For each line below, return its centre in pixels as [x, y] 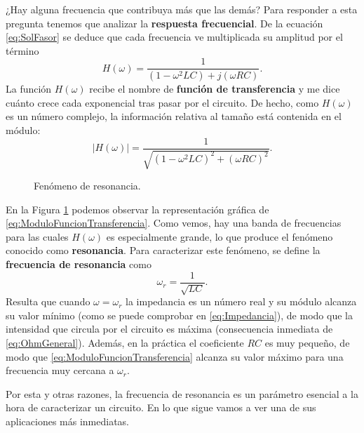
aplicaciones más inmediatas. [67, 421]
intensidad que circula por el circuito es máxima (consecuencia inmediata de [169, 329]
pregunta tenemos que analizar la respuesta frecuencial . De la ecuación [164, 23]
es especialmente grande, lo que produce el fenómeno [220, 236]
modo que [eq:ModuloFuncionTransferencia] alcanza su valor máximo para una [175, 356]
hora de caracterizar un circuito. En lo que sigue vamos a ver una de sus [161, 407]
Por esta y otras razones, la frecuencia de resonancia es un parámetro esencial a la [182, 393]
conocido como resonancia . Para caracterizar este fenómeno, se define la [163, 250]
